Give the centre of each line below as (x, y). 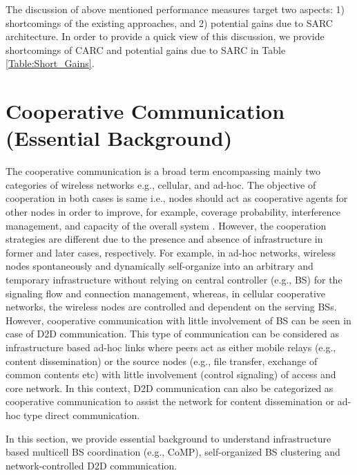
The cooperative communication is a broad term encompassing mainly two (163, 171)
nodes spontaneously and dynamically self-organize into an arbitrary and (160, 266)
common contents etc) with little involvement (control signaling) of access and (171, 374)
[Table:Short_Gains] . (50, 63)
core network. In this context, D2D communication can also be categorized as (170, 388)
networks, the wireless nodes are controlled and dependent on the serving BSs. (171, 307)
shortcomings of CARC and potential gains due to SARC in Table (146, 49)
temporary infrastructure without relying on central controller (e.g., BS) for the (174, 280)
